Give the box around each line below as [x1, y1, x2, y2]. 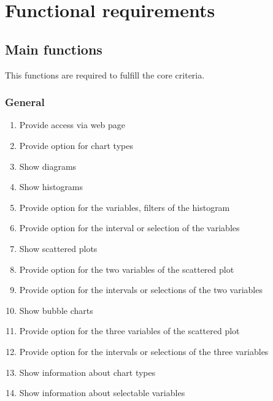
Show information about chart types [19, 365, 156, 378]
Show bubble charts [19, 304, 93, 316]
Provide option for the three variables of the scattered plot [19, 324, 240, 337]
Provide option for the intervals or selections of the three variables [19, 345, 269, 357]
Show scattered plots [19, 242, 98, 254]
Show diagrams [19, 159, 77, 172]
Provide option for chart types [19, 139, 133, 151]
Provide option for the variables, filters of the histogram [19, 200, 230, 213]
